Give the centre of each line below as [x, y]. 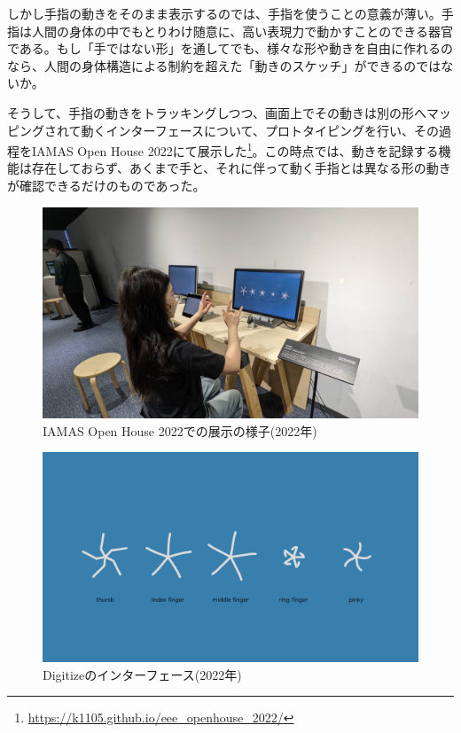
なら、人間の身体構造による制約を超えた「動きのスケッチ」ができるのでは [224, 65]
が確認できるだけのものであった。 [106, 185]
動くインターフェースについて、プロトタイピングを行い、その [260, 130]
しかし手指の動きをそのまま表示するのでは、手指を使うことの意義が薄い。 [224, 13]
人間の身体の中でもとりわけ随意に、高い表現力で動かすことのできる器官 [242, 31]
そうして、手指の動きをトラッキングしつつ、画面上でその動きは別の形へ [217, 112]
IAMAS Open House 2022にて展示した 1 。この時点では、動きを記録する [235, 149]
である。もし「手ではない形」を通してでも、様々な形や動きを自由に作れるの [230, 48]
